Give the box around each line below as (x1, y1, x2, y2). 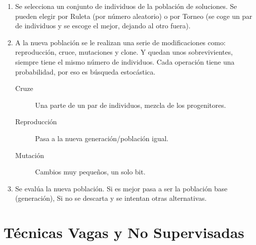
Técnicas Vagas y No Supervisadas (3, 222, 245, 243)
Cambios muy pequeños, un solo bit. (35, 166, 146, 177)
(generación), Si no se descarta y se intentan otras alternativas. (15, 193, 207, 203)
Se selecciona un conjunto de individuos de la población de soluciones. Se (15, 1, 237, 11)
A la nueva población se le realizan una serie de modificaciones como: (15, 37, 226, 47)
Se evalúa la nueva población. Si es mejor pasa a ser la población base (15, 183, 228, 193)
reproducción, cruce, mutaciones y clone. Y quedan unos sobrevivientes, (15, 47, 233, 57)
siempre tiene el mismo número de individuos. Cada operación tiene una (15, 56, 235, 67)
